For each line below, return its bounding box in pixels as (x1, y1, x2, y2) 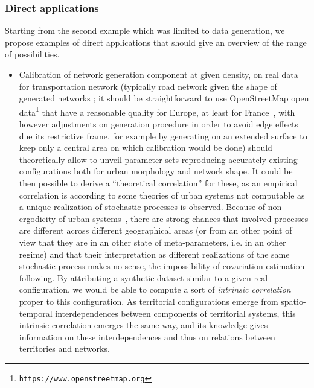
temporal (19, 307, 53, 319)
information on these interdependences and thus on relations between (19, 330, 275, 343)
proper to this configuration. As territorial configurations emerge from (19, 294, 278, 307)
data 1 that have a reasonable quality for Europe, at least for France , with (19, 104, 295, 118)
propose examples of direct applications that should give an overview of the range (5, 36, 307, 48)
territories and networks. (19, 342, 110, 355)
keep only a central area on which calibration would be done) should (19, 141, 272, 154)
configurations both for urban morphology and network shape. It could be (19, 165, 293, 177)
